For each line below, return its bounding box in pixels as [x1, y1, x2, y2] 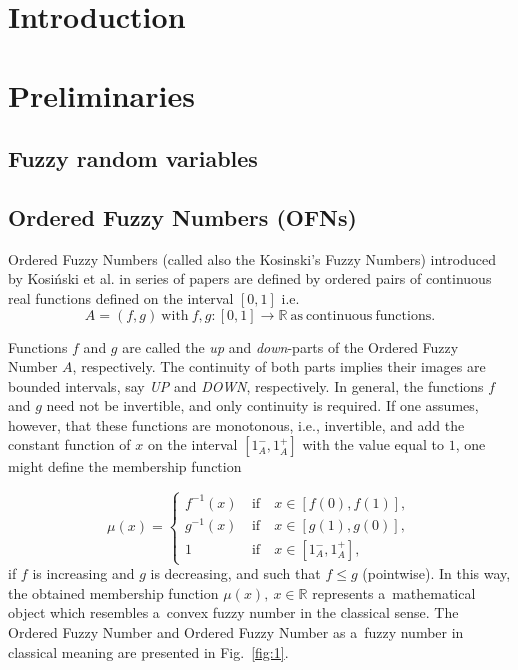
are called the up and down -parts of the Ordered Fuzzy [122, 336, 459, 357]
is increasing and [32, 563, 135, 584]
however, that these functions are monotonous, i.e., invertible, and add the [8, 414, 465, 435]
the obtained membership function [8, 582, 219, 603]
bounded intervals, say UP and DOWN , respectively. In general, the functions [8, 375, 484, 396]
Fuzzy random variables [8, 143, 258, 174]
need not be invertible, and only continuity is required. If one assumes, [46, 395, 479, 416]
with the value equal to [302, 434, 445, 455]
